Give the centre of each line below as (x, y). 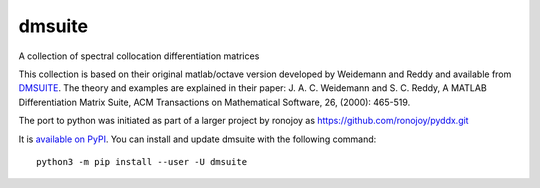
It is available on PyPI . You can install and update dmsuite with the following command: (197, 139)
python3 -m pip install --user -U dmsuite (142, 161)
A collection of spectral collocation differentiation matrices (139, 56)
